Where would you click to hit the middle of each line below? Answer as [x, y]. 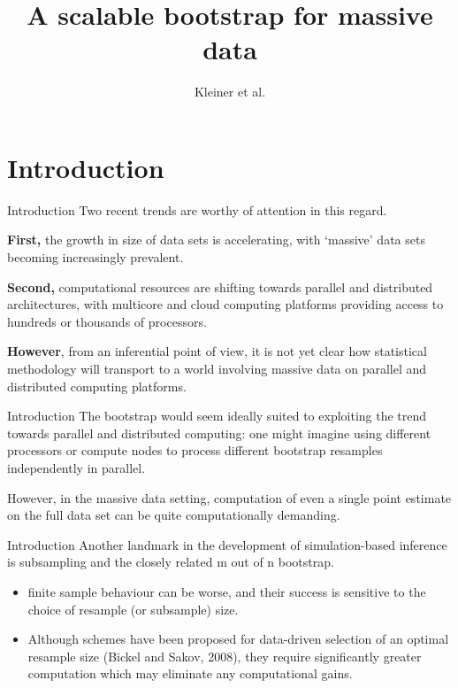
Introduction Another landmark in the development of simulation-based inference [227, 544]
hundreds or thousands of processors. [107, 321]
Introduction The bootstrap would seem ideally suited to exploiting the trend [217, 416]
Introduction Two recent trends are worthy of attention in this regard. [197, 209]
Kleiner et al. [230, 92]
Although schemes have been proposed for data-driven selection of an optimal [238, 639]
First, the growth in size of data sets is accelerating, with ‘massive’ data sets [216, 240]
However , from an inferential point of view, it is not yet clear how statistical [217, 351]
